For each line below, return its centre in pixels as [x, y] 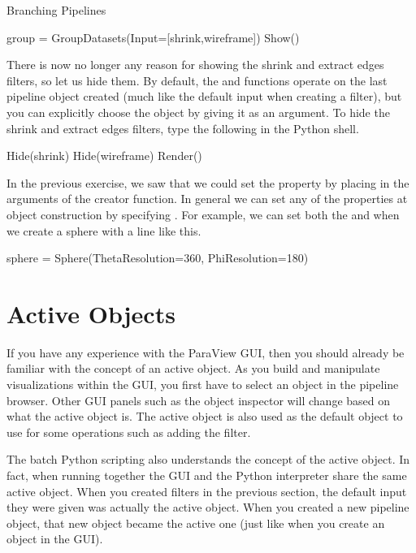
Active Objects [91, 313]
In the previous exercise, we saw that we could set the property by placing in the [208, 182]
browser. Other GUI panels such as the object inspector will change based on [199, 400]
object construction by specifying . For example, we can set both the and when [203, 214]
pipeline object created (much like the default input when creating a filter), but [204, 96]
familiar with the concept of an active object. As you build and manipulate [193, 368]
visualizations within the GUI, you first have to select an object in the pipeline [203, 385]
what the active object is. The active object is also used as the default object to [205, 416]
